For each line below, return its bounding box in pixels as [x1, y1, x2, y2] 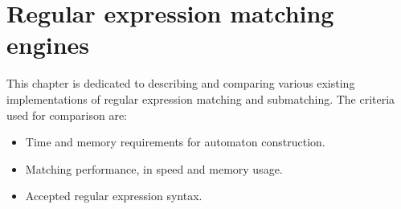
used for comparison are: [6, 106, 127, 123]
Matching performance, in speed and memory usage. [25, 160, 283, 177]
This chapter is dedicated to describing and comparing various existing [6, 75, 355, 92]
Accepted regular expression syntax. [25, 187, 203, 204]
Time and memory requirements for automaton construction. [25, 133, 325, 150]
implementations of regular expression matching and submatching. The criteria [6, 90, 395, 107]
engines [6, 28, 90, 61]
